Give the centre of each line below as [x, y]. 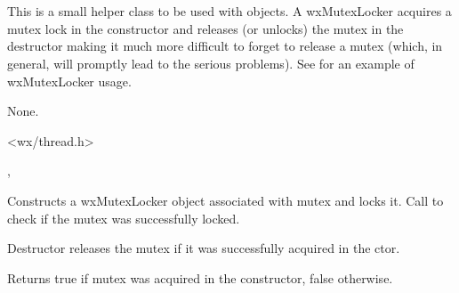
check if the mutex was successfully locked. [124, 218]
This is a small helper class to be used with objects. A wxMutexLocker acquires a [229, 11]
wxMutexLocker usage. [69, 81]
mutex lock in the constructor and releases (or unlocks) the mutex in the [205, 28]
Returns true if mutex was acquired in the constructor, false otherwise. [200, 277]
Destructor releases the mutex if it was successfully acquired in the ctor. [204, 248]
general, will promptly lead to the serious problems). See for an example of [211, 63]
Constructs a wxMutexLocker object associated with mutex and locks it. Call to [225, 200]
